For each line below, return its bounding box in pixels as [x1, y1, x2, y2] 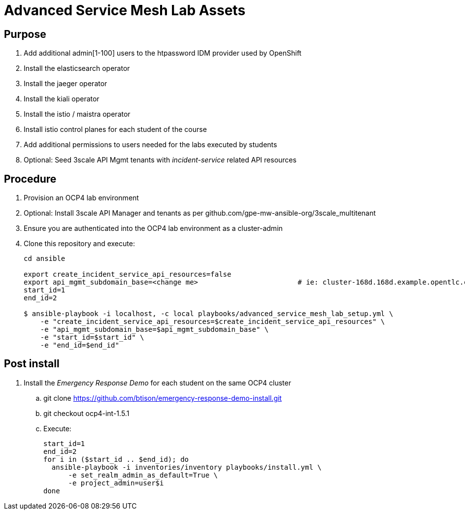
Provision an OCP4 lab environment [24, 193, 139, 202]
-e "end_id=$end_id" [40, 341, 119, 350]
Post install [4, 357, 60, 370]
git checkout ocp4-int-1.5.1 [43, 409, 130, 418]
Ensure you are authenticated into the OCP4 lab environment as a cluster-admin [24, 224, 283, 233]
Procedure [4, 172, 57, 185]
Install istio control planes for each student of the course [24, 125, 207, 134]
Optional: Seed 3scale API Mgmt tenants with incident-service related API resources [24, 156, 297, 164]
